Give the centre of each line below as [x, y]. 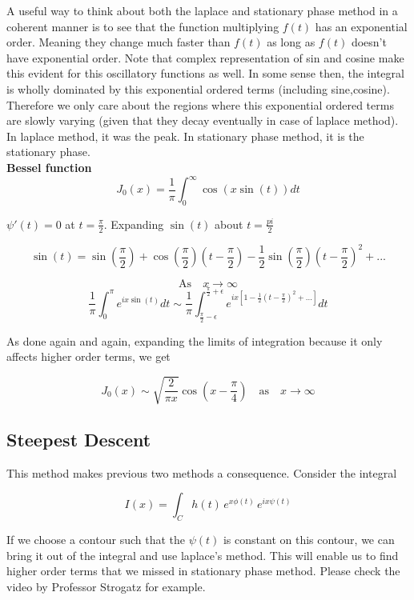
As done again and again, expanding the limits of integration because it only [195, 340]
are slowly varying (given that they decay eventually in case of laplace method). [203, 120]
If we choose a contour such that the [96, 540]
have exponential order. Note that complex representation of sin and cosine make [205, 57]
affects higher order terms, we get [88, 356]
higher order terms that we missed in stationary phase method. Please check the [203, 571]
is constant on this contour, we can [309, 540]
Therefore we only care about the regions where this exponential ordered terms [200, 104]
